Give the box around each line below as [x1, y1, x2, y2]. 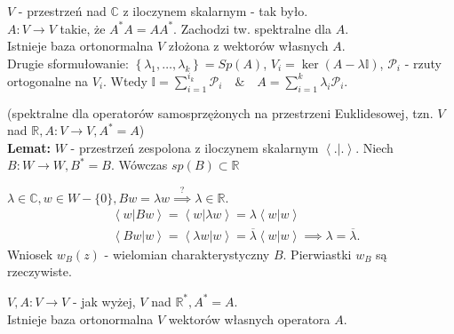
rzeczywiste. [7, 262, 72, 281]
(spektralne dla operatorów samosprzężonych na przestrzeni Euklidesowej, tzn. [7, 103, 434, 122]
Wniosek [7, 244, 53, 263]
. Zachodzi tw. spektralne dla [173, 19, 331, 37]
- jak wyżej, [72, 291, 136, 310]
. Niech [355, 138, 394, 156]
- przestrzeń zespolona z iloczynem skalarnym [70, 138, 319, 156]
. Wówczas [110, 155, 168, 174]
